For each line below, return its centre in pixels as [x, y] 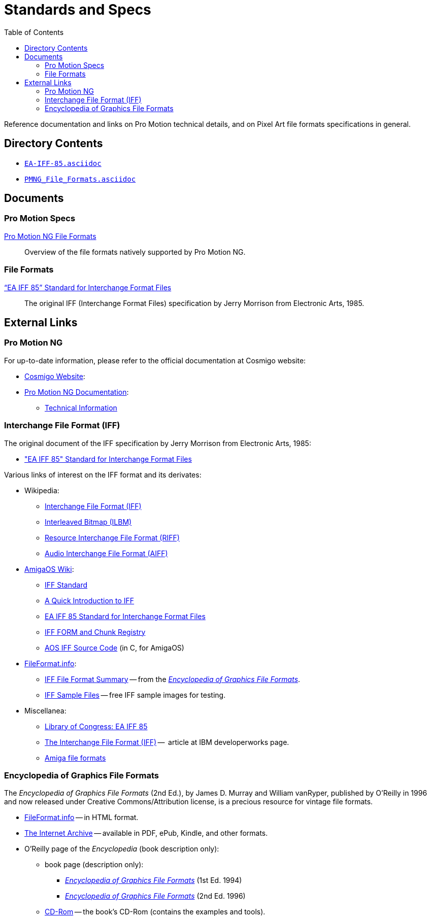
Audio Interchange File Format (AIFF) [106, 553]
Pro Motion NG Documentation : [77, 392]
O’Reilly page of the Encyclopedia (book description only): [122, 849]
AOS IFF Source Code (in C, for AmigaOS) [114, 648]
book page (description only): [94, 865]
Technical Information [81, 407]
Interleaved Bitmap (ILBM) [88, 522]
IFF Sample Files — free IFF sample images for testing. [135, 695]
